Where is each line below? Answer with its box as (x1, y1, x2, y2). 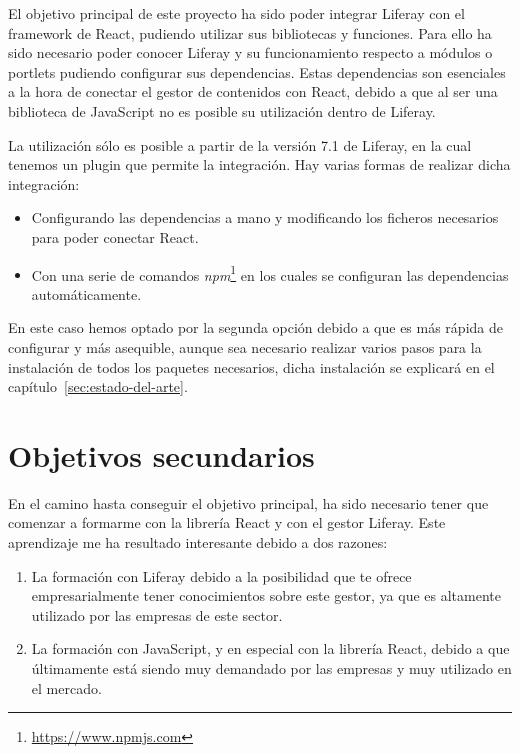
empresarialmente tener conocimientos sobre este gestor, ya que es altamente (31, 585, 501, 606)
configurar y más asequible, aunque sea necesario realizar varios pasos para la (8, 336, 482, 357)
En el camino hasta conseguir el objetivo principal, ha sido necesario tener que (8, 492, 489, 513)
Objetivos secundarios (8, 434, 315, 475)
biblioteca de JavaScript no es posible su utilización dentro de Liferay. (8, 100, 436, 121)
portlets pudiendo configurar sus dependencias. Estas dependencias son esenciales (8, 61, 506, 82)
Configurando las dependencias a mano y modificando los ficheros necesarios (31, 207, 499, 228)
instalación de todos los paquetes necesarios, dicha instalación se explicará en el (8, 356, 495, 377)
